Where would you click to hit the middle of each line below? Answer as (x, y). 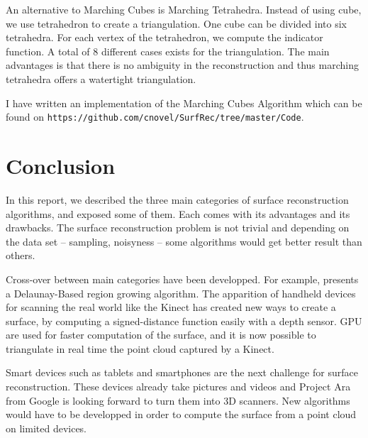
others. (21, 255)
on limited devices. (46, 428)
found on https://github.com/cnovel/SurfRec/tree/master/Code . (155, 117)
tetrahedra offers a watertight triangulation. (101, 78)
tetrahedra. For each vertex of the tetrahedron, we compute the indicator (165, 37)
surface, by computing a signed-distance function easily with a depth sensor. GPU (184, 321)
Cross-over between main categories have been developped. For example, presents (182, 279)
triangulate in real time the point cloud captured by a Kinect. (140, 348)
